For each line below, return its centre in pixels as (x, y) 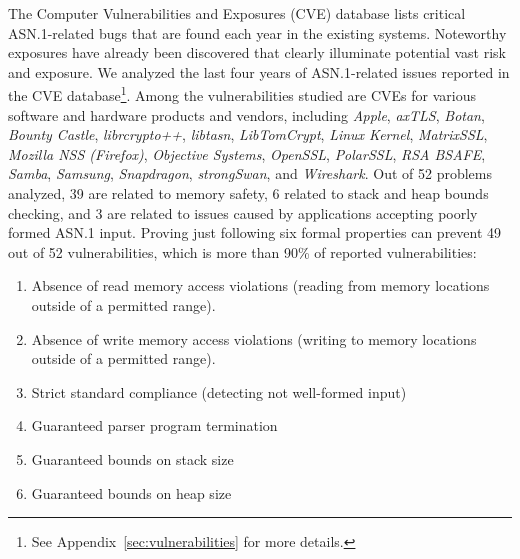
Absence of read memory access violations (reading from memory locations (260, 285)
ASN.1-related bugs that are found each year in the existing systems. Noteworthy (257, 32)
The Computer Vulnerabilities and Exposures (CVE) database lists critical (237, 13)
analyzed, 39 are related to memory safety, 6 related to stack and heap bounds (248, 193)
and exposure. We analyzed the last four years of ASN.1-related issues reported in (259, 71)
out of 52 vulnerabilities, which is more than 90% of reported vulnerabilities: (242, 251)
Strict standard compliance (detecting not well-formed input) (219, 391)
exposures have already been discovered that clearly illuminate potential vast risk (257, 52)
